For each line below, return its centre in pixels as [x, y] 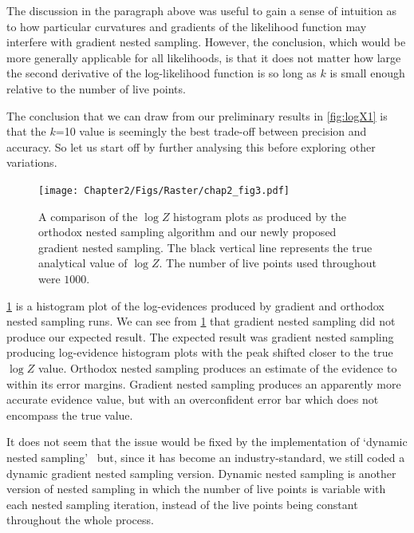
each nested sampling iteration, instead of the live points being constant [182, 504]
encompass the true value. [70, 415]
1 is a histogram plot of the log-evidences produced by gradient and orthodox [195, 305]
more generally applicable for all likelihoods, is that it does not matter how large [204, 57]
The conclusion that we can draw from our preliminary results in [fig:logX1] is [197, 115]
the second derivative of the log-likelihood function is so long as [162, 73]
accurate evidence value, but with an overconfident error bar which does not [193, 399]
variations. [32, 162]
